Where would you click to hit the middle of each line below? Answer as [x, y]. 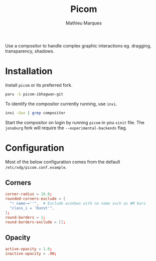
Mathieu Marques [84, 23]
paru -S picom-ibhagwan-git [34, 94]
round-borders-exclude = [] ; [35, 222]
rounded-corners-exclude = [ [35, 199]
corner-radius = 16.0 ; [29, 194]
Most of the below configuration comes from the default [63, 162]
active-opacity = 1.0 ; [29, 249]
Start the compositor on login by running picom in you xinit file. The [75, 122]
